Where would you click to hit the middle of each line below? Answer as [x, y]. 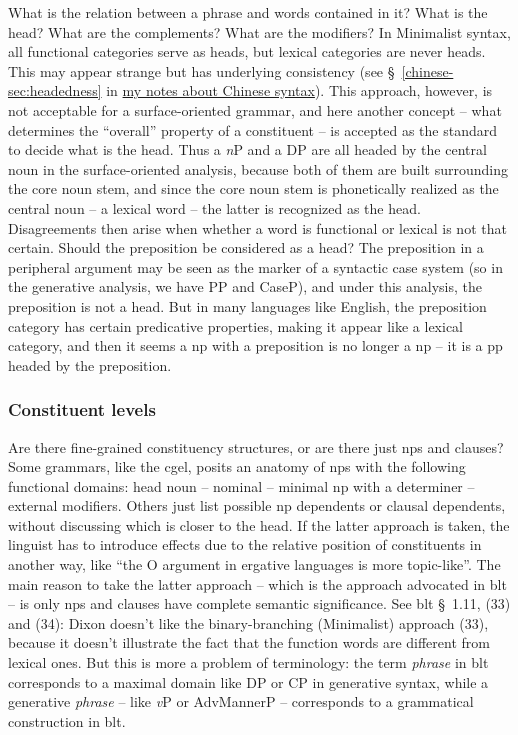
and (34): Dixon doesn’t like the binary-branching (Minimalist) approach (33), [248, 622]
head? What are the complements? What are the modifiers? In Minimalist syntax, [259, 31]
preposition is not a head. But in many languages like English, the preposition [247, 305]
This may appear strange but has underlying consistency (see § [201, 70]
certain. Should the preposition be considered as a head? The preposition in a [246, 247]
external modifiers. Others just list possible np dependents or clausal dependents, [257, 505]
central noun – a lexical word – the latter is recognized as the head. [214, 207]
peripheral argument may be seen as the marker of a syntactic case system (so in [255, 266]
